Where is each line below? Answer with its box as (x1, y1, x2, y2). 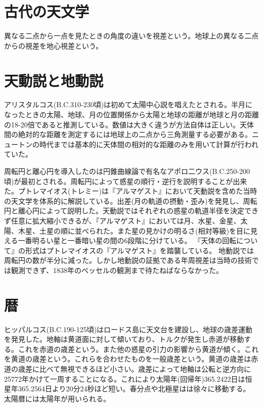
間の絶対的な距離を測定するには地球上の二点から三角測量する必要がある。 (4, 129, 252, 140)
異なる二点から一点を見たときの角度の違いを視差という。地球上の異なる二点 (4, 30, 259, 41)
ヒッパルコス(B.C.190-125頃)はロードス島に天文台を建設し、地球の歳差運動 (4, 324, 253, 334)
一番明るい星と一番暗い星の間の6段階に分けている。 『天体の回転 (18, 235, 237, 246)
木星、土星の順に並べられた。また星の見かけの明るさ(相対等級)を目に (18, 225, 250, 236)
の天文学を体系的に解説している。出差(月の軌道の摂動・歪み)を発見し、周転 (4, 195, 257, 206)
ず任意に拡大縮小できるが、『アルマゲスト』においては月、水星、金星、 (4, 215, 241, 225)
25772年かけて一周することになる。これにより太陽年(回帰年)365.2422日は (4, 373, 245, 384)
